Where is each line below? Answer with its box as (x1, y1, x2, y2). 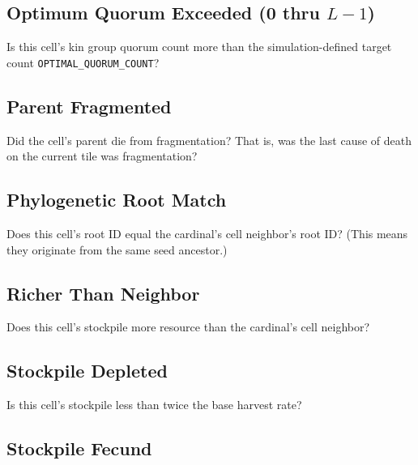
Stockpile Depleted (6, 358, 168, 383)
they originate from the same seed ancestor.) (6, 241, 228, 258)
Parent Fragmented (6, 93, 172, 118)
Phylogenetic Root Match (6, 187, 227, 212)
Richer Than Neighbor (6, 280, 200, 305)
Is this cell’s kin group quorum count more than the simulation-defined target (6, 38, 392, 55)
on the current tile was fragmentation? (6, 147, 198, 164)
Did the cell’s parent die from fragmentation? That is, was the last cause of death (6, 131, 412, 148)
